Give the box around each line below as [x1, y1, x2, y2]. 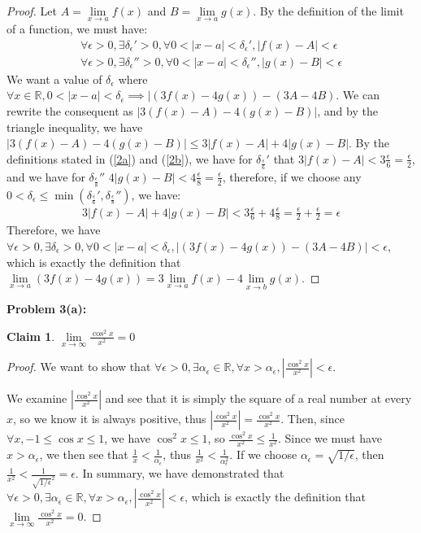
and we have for [7, 168, 85, 185]
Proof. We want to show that [7, 358, 151, 375]
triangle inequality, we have [7, 118, 143, 135]
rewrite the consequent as [7, 103, 133, 120]
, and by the [317, 103, 378, 120]
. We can [336, 86, 380, 103]
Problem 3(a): [7, 300, 87, 317]
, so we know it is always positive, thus [13, 410, 206, 427]
